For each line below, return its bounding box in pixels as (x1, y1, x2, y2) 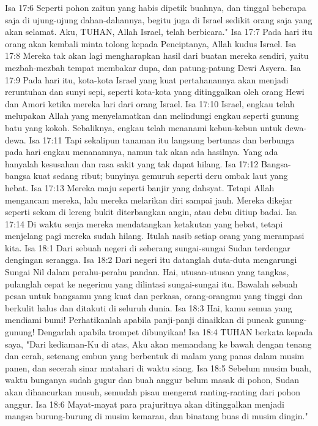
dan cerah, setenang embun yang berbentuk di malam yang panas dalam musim (5, 349, 305, 362)
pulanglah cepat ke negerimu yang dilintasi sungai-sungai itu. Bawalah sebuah (5, 277, 298, 290)
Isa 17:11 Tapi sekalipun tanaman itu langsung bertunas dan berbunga (29, 133, 295, 146)
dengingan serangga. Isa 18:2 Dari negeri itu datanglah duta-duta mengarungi (5, 253, 297, 266)
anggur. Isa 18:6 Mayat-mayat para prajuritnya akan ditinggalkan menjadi (5, 397, 284, 410)
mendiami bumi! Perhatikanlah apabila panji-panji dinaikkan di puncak (5, 313, 274, 326)
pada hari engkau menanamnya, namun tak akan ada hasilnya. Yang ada (5, 145, 278, 158)
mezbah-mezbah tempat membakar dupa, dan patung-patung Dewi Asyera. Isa (5, 61, 301, 74)
